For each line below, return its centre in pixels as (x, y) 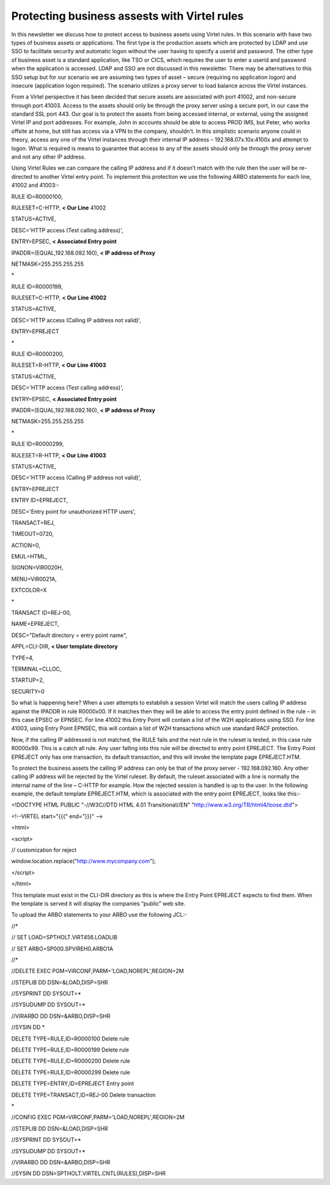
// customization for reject (44, 850)
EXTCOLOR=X (29, 590)
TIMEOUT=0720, (33, 534)
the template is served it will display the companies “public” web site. (98, 903)
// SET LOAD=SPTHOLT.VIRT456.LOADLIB (64, 938)
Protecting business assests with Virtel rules (127, 16)
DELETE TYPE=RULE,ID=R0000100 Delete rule (70, 1039)
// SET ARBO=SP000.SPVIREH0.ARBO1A (62, 949)
